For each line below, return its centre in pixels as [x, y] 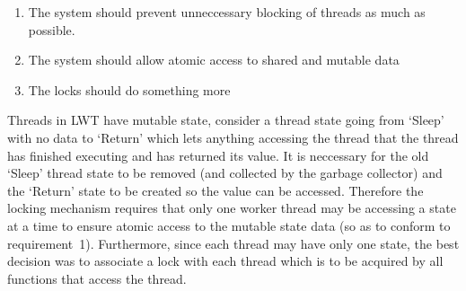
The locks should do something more [129, 89]
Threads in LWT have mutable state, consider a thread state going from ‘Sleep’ [226, 120]
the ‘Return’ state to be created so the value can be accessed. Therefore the [215, 190]
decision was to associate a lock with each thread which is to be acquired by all [225, 261]
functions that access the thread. [97, 278]
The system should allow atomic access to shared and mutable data [214, 60]
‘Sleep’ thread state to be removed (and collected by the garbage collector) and [225, 173]
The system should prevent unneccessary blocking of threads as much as [227, 12]
